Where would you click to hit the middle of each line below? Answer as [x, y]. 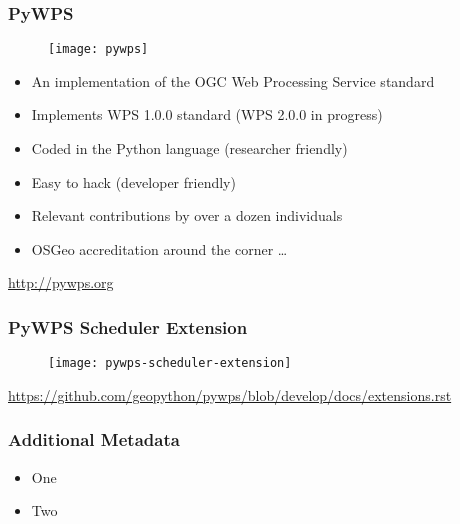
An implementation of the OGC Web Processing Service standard [233, 80]
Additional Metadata [94, 439]
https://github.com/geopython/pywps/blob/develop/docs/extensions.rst [230, 394]
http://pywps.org [61, 282]
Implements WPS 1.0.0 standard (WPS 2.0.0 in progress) [207, 114]
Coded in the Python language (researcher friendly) [189, 148]
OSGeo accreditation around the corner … [159, 248]
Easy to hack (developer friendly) [133, 181]
